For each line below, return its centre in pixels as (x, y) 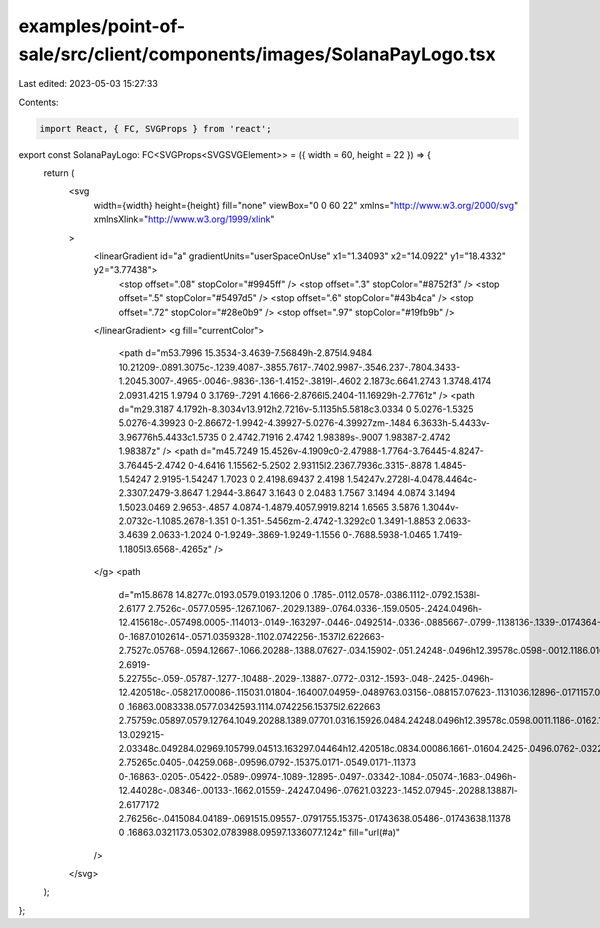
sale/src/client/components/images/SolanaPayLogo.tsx (257, 54)
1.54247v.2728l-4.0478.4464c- (411, 479)
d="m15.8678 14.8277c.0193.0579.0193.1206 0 (214, 594)
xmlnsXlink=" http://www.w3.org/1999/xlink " (184, 219)
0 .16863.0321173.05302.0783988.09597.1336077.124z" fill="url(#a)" (259, 832)
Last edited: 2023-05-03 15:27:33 (88, 84)
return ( (59, 173)
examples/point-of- (102, 26)
